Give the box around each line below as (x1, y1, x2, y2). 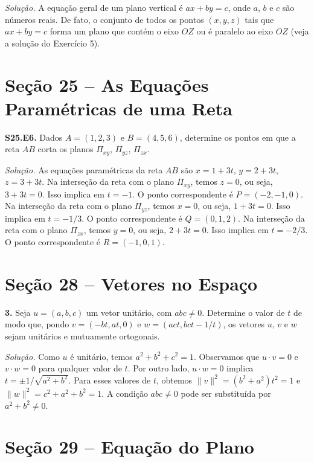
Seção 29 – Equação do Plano (5, 434, 254, 459)
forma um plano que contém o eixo (50, 25, 179, 37)
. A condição (101, 387, 148, 399)
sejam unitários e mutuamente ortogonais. (5, 329, 160, 342)
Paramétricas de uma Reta (5, 95, 232, 120)
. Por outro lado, (127, 362, 190, 374)
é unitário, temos (70, 350, 133, 362)
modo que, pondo (5, 318, 69, 330)
